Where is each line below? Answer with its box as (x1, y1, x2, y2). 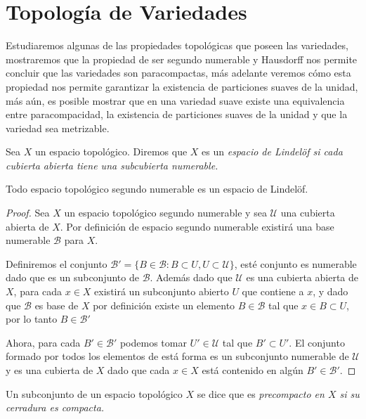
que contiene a (242, 284, 304, 299)
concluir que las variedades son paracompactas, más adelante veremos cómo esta (6, 65, 351, 80)
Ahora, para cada (6, 335, 81, 349)
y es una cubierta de (6, 363, 93, 377)
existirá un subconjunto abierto (94, 284, 229, 299)
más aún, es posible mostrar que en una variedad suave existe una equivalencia (6, 93, 345, 108)
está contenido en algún (202, 363, 303, 377)
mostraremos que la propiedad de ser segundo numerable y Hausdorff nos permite (6, 51, 358, 66)
